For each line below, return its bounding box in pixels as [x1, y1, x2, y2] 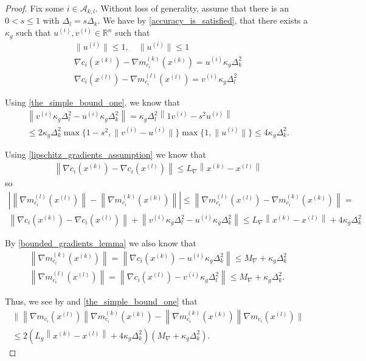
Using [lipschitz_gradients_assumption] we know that [5, 148, 207, 161]
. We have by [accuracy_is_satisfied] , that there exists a [97, 14, 308, 27]
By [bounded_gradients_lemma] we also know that [5, 237, 197, 249]
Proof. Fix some [5, 2, 64, 14]
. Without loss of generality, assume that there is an [95, 2, 289, 14]
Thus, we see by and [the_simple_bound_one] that [5, 294, 198, 307]
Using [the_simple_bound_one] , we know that [5, 95, 180, 108]
